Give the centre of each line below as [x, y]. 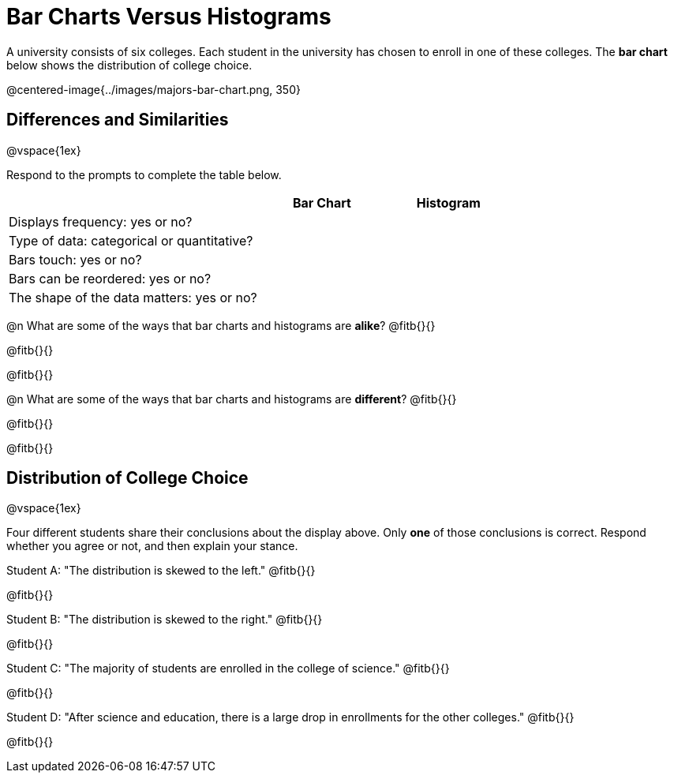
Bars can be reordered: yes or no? [110, 278]
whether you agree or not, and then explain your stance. [152, 546]
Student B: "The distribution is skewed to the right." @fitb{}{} [165, 620]
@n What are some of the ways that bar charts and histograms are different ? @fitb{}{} [232, 399]
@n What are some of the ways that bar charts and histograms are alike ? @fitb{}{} [221, 325]
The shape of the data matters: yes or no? [133, 297]
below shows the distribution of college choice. [129, 65]
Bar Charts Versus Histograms [169, 17]
